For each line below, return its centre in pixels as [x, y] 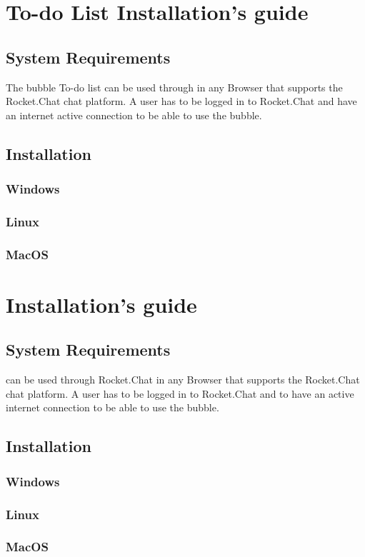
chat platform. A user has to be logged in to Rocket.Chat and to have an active [180, 393]
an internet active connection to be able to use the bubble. [134, 115]
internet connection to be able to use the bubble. [112, 407]
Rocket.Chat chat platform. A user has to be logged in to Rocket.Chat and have [181, 101]
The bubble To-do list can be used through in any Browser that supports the [174, 87]
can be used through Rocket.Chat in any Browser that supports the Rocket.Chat [183, 380]
